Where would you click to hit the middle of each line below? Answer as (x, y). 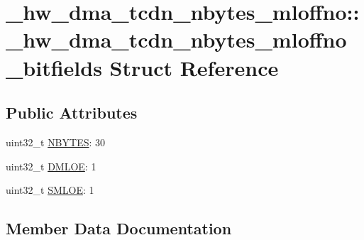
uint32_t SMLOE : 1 (50, 190)
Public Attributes (72, 113)
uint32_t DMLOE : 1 (51, 166)
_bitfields (54, 67)
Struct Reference (194, 67)
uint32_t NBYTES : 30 (56, 142)
